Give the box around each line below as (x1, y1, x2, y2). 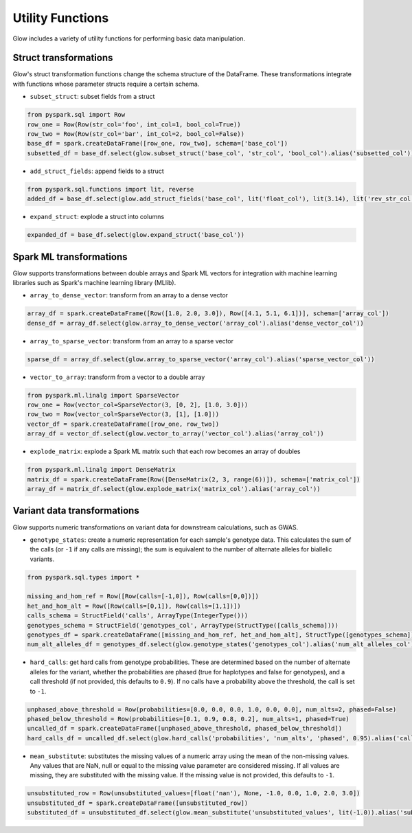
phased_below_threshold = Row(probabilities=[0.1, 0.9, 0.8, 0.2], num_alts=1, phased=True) (27, 715, 350, 722)
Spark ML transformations (12, 251, 128, 262)
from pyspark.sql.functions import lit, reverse (27, 185, 194, 193)
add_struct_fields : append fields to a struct (30, 167, 164, 175)
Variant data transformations (12, 505, 140, 516)
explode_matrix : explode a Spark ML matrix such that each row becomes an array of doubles (30, 447, 301, 456)
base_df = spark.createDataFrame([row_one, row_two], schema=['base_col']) (27, 139, 288, 148)
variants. (30, 555, 55, 563)
